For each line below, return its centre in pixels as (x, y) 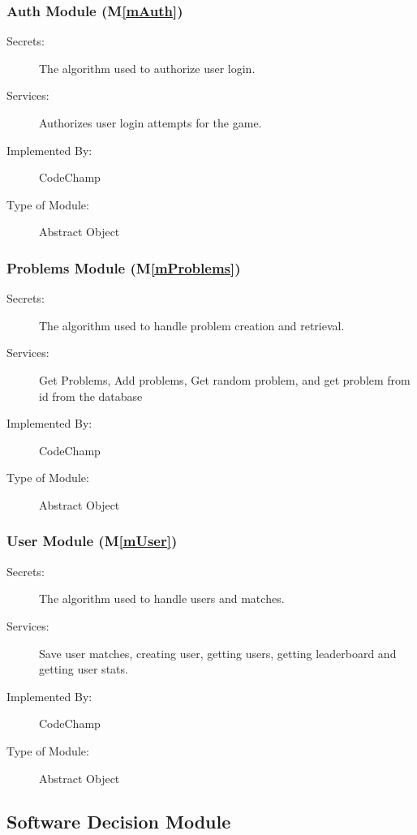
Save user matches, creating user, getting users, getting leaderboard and (218, 653)
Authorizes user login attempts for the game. (150, 123)
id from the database (91, 396)
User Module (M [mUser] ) (92, 541)
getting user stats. (84, 669)
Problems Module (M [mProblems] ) (124, 267)
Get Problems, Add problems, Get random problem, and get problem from (225, 379)
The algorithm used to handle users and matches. (162, 598)
